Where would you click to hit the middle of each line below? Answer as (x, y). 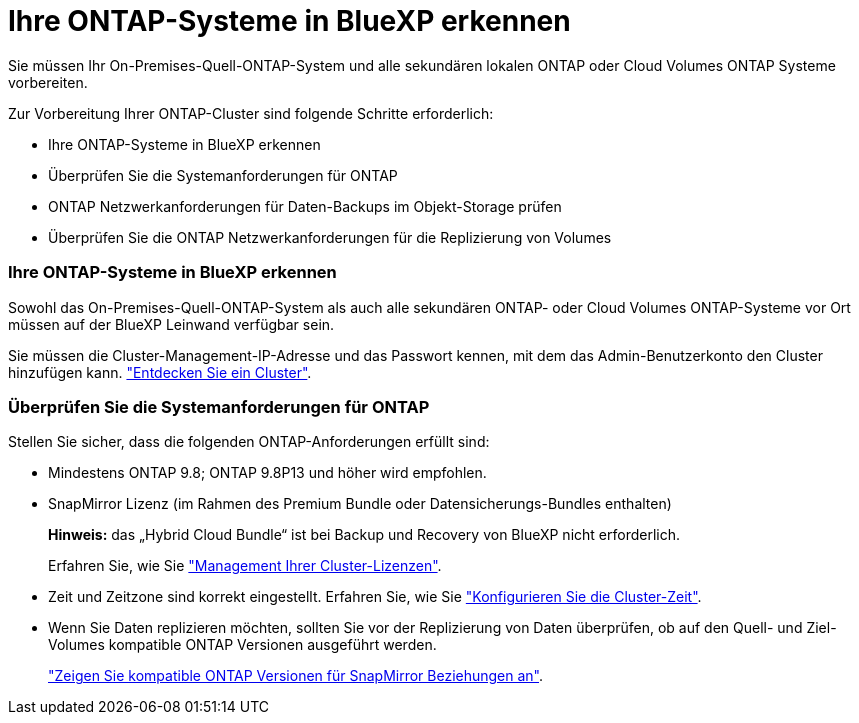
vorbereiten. (48, 82)
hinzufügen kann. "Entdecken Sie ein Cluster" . (160, 372)
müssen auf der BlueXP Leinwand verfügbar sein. (171, 324)
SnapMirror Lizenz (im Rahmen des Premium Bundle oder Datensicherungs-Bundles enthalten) (360, 504)
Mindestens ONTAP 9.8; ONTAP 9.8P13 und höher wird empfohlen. (267, 473)
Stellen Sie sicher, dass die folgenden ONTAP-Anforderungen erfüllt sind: (249, 442)
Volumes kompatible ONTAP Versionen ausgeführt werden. (242, 645)
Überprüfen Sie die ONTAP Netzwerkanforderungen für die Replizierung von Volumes (330, 237)
